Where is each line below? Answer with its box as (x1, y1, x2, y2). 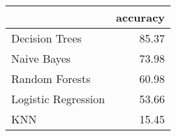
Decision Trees (11, 30, 82, 46)
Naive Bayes (11, 50, 71, 66)
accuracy (116, 9, 166, 25)
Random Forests (11, 70, 91, 86)
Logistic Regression (11, 91, 105, 107)
